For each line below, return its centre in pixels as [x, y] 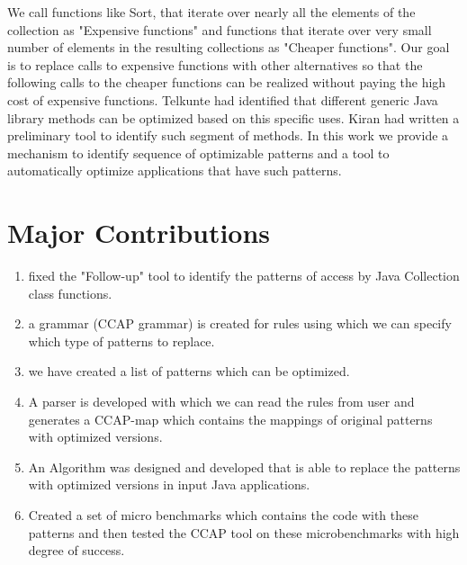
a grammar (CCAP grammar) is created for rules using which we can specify [240, 323]
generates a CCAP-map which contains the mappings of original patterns [230, 419]
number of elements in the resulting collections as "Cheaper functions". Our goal [229, 47]
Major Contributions [139, 233]
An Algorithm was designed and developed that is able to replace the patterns [244, 466]
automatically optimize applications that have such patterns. [175, 170]
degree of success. [76, 550]
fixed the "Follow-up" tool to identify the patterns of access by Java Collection [244, 276]
